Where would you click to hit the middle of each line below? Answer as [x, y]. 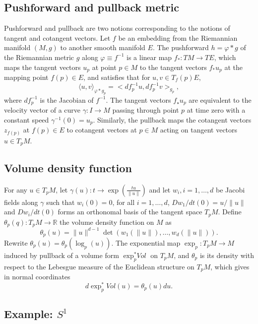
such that [61, 202]
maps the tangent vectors [42, 67]
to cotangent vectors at [102, 130]
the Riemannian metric [39, 57]
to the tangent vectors [173, 67]
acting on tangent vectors [199, 130]
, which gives [230, 266]
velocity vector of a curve [42, 110]
